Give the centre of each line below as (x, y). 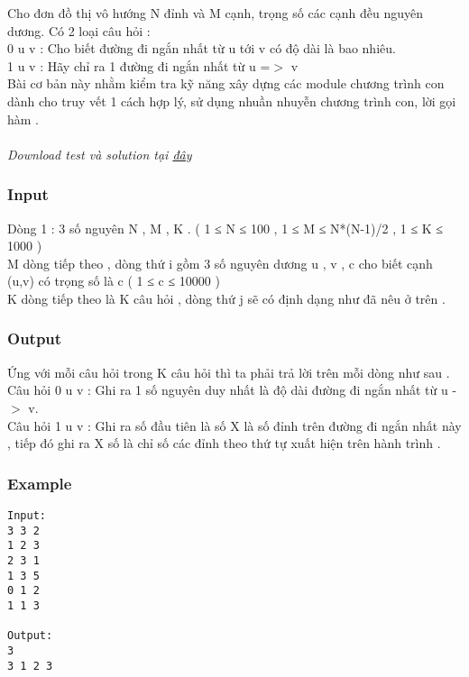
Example (40, 483)
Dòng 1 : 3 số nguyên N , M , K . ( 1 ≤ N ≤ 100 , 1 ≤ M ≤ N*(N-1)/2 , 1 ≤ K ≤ (225, 228)
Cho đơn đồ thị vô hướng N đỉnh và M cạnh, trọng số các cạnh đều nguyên (215, 13)
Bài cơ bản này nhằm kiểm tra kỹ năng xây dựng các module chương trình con (226, 83)
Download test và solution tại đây (100, 154)
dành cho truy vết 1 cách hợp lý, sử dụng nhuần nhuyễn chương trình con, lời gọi (232, 101)
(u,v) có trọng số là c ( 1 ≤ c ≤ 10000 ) (114, 281)
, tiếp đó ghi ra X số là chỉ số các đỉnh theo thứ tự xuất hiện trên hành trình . (224, 443)
